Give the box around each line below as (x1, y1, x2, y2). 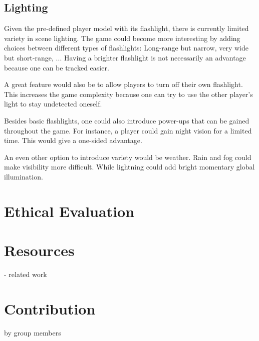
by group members (4, 327, 61, 337)
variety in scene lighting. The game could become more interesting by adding (4, 32, 240, 43)
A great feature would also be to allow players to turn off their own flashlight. (4, 79, 243, 89)
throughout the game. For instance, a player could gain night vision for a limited (4, 125, 252, 135)
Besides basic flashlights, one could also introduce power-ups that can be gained (4, 115, 249, 125)
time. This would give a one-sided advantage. (4, 135, 142, 145)
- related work (4, 269, 47, 279)
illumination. (4, 171, 43, 181)
